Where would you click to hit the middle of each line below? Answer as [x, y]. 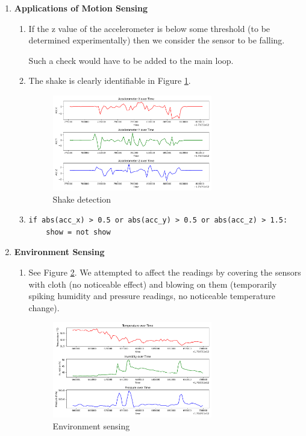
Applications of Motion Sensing [81, 8]
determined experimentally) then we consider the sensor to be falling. [157, 40]
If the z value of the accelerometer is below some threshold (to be [149, 28]
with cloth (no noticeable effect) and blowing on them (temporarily [153, 284]
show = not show [78, 232]
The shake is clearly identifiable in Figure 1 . [110, 81]
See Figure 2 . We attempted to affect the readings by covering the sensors [165, 272]
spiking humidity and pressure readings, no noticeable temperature [152, 296]
